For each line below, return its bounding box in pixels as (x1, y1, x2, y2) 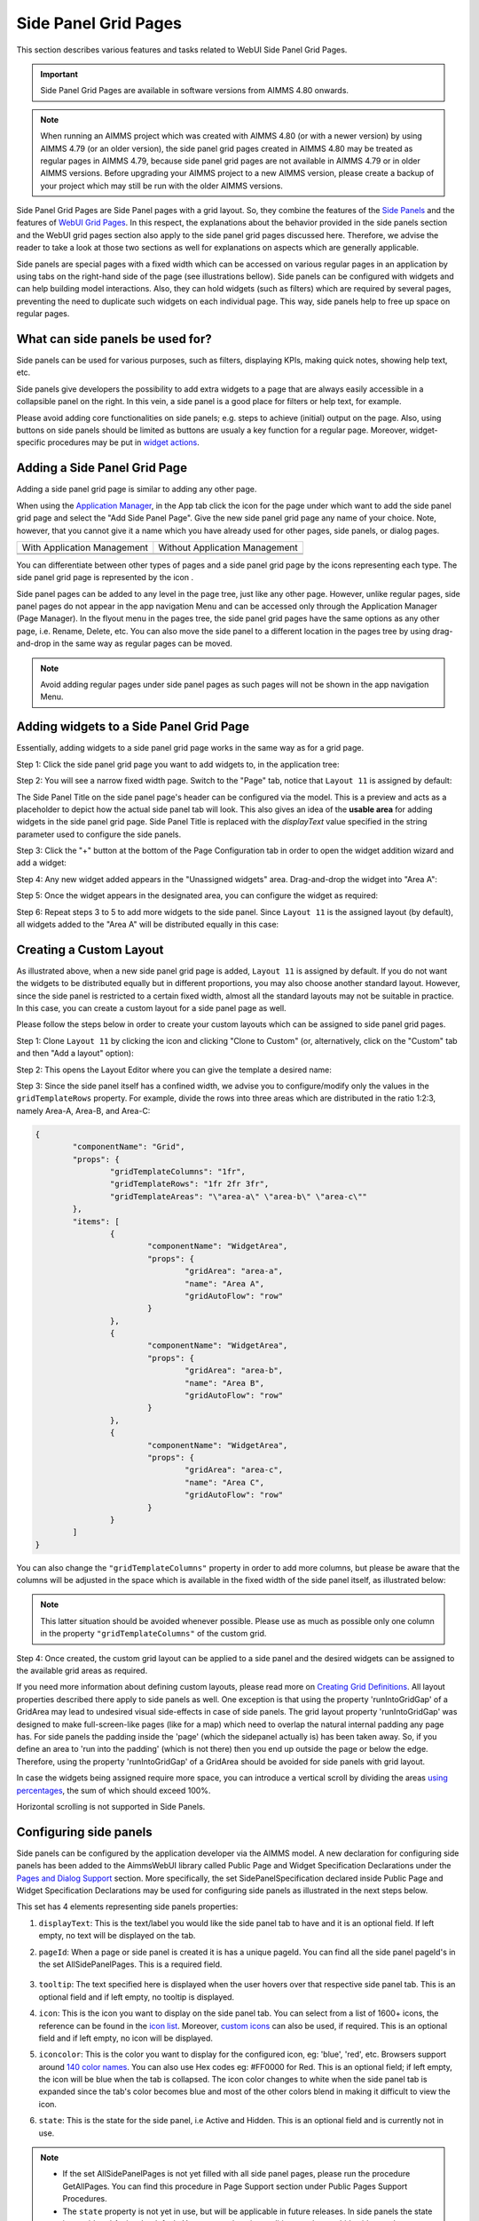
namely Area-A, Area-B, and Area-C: (16, 1105, 151, 1116)
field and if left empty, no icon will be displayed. (38, 2033, 213, 2043)
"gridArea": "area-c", (185, 1465, 284, 1475)
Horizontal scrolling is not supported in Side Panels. (16, 1801, 206, 1811)
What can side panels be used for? (16, 331, 212, 346)
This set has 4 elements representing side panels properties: (16, 1901, 239, 1912)
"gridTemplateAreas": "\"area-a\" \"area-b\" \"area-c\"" (109, 1191, 368, 1201)
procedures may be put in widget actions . (47, 437, 200, 448)
